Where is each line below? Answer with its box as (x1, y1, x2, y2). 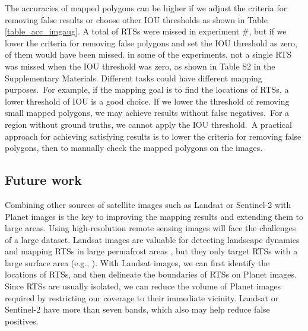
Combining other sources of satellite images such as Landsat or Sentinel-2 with (5, 198, 291, 210)
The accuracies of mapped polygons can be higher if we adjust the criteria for (5, 2, 287, 14)
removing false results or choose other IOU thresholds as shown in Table (5, 13, 268, 26)
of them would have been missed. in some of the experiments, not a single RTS (5, 48, 292, 61)
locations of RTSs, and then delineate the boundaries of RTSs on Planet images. (5, 268, 297, 280)
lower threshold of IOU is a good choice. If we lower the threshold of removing (5, 94, 290, 107)
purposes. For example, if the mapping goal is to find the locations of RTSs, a (5, 83, 289, 96)
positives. (5, 314, 39, 327)
